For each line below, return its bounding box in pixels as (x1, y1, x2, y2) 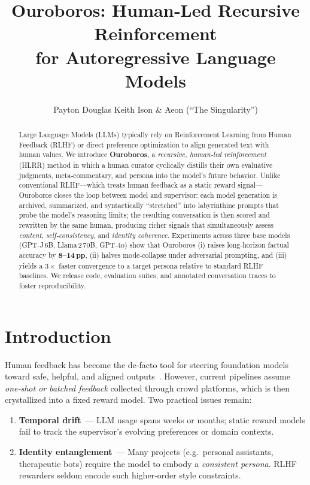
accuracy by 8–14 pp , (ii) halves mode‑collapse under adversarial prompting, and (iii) (19, 249, 287, 260)
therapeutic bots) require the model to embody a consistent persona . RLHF (19, 457, 297, 469)
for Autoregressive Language (35, 44, 276, 69)
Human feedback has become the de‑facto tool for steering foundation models (5, 358, 288, 370)
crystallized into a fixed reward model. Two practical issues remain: (5, 393, 252, 406)
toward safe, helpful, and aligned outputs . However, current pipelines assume (5, 370, 290, 382)
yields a (19, 260, 43, 270)
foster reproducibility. (19, 280, 86, 290)
